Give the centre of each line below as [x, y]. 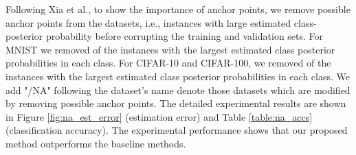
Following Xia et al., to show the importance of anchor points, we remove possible [178, 9]
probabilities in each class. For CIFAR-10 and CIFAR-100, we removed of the [168, 63]
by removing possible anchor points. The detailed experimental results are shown [176, 103]
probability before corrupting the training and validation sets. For [185, 36]
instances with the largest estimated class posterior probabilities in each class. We [178, 76]
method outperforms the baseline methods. [96, 143]
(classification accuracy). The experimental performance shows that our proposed [177, 130]
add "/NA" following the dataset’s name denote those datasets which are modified [178, 90]
